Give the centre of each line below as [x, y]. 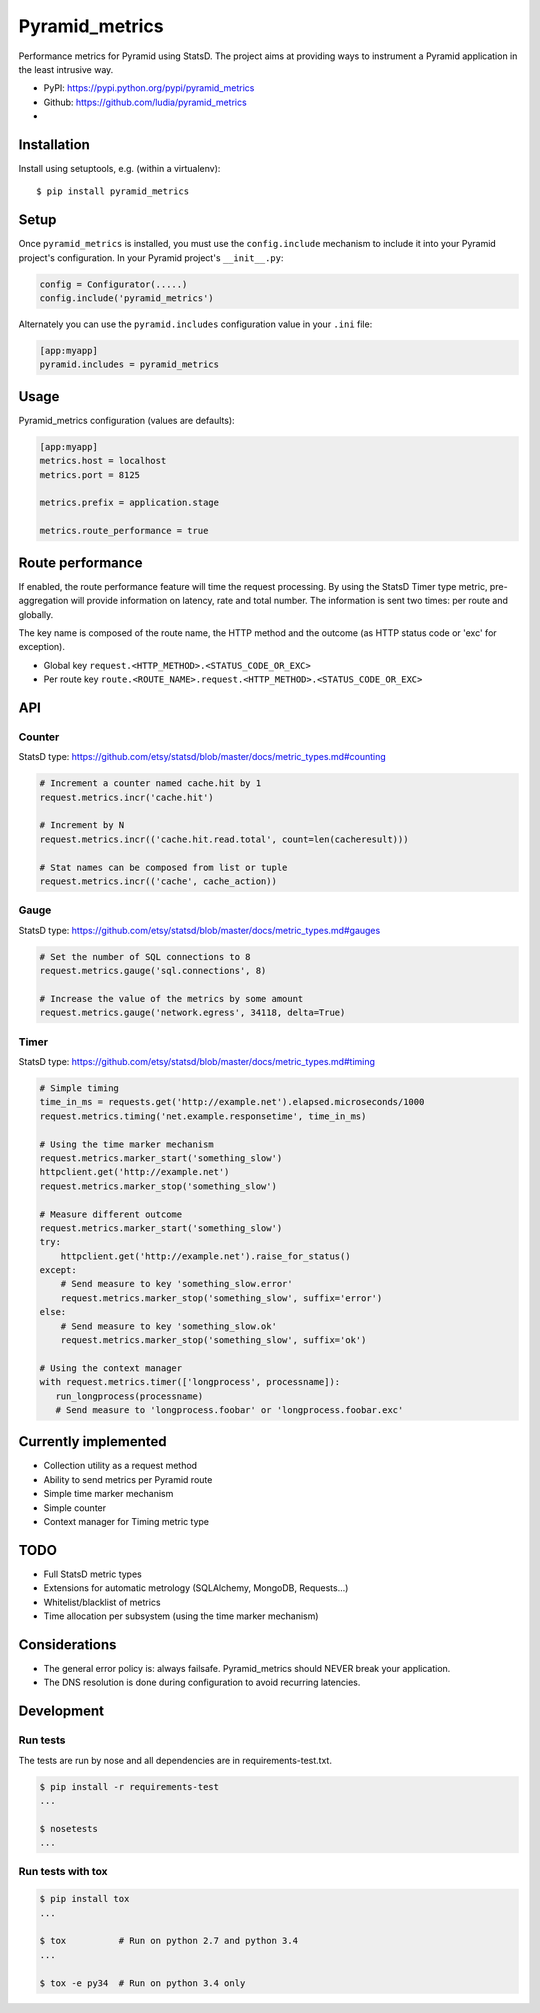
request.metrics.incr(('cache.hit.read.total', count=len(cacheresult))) [224, 839]
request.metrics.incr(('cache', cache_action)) [158, 881]
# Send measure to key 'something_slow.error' [177, 1284]
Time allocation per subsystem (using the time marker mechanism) [181, 1616]
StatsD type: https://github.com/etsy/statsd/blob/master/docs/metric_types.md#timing [196, 1061]
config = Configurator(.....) [113, 284]
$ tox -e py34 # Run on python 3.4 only [142, 1983]
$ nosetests [69, 1828]
